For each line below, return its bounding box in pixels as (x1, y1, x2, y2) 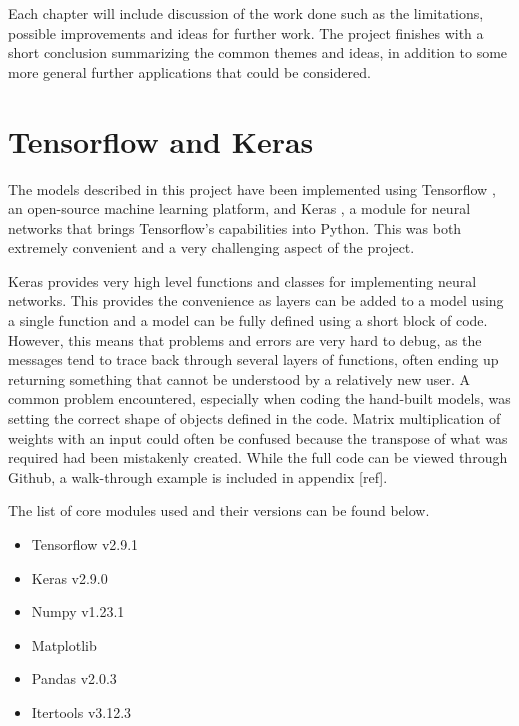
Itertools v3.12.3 (31, 701, 132, 722)
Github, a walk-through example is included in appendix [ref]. (8, 466, 388, 487)
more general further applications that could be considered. (8, 61, 371, 82)
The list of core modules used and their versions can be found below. (8, 500, 430, 521)
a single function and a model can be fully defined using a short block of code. (8, 310, 488, 331)
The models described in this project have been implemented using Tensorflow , (8, 178, 496, 199)
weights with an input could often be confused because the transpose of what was (8, 427, 508, 448)
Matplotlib (31, 634, 97, 655)
